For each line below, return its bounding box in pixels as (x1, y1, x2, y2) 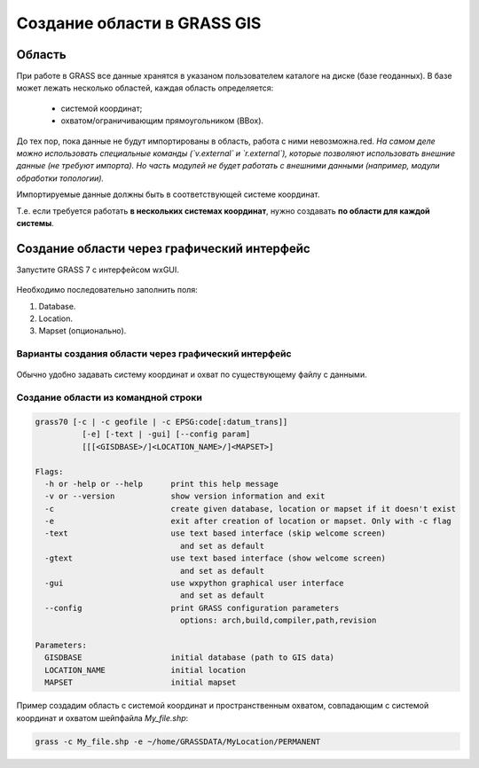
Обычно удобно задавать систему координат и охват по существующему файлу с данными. (16, 369, 367, 380)
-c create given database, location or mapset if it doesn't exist (44, 504, 457, 513)
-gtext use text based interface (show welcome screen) (44, 553, 386, 563)
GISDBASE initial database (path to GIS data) (44, 653, 335, 662)
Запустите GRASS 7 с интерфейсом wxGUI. (16, 264, 179, 275)
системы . (16, 217, 55, 228)
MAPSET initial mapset (44, 678, 237, 687)
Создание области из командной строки (16, 391, 203, 404)
